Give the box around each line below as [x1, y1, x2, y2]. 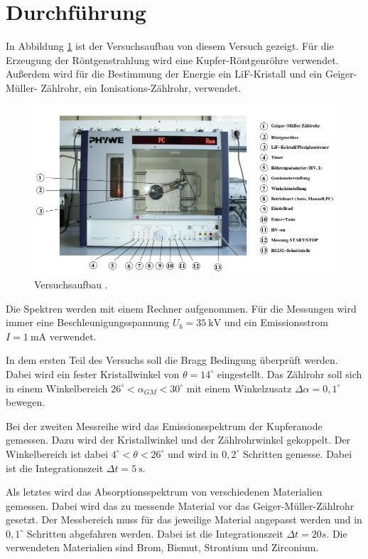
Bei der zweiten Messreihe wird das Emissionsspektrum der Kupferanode [6, 418, 323, 433]
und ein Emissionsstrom [224, 315, 328, 330]
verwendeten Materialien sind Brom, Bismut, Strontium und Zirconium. [6, 540, 319, 555]
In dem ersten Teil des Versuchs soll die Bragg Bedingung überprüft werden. [6, 352, 338, 367]
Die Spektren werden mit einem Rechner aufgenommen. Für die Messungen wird [6, 301, 357, 315]
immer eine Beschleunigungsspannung [6, 315, 170, 330]
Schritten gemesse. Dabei [242, 446, 352, 461]
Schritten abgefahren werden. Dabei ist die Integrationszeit [26, 526, 283, 540]
